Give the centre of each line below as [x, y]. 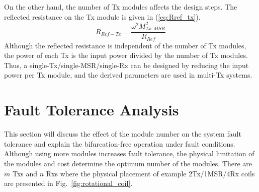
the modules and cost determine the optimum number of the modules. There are [128, 163]
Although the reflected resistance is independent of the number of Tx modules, [125, 45]
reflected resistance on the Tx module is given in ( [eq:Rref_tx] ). [102, 16]
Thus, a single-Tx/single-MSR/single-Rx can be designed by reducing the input [126, 65]
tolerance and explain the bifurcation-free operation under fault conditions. [120, 143]
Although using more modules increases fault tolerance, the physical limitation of [129, 153]
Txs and [25, 173]
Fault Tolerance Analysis [92, 110]
